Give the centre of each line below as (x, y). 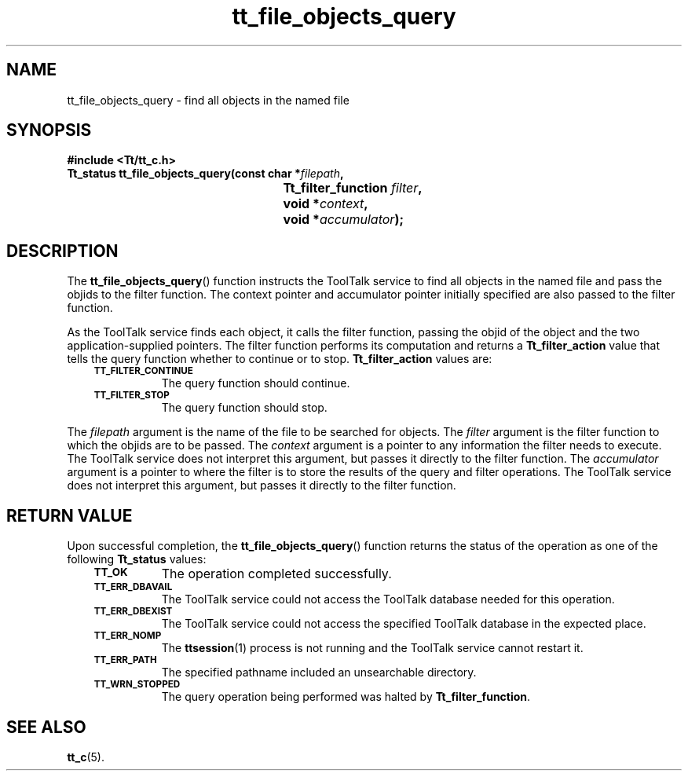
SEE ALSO (46, 727)
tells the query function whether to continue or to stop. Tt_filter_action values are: (280, 359)
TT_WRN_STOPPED (137, 685)
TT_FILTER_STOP (132, 396)
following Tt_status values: (137, 559)
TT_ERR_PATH (125, 660)
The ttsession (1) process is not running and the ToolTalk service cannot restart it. (372, 648)
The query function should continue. (256, 383)
